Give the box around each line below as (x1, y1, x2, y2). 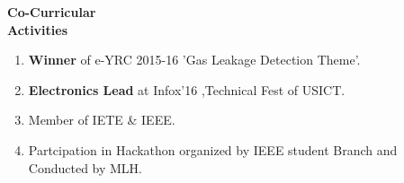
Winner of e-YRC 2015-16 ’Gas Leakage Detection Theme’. (28, 50, 361, 69)
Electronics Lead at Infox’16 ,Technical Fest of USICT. (28, 80, 346, 99)
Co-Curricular (7, 3, 96, 21)
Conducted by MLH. (28, 158, 143, 177)
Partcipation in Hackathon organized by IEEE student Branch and (28, 140, 398, 159)
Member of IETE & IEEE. (28, 110, 175, 129)
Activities (7, 20, 68, 39)
